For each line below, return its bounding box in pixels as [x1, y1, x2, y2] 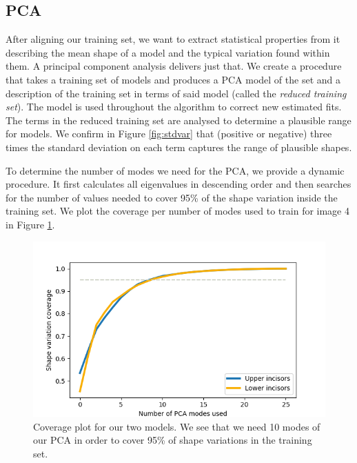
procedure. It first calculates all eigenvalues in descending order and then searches [6, 177, 351, 191]
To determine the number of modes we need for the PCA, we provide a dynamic [6, 163, 345, 177]
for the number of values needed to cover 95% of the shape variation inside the [6, 190, 338, 204]
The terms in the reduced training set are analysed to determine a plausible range [6, 112, 351, 127]
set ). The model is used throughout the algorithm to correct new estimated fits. [6, 99, 342, 114]
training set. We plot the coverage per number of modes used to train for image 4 [6, 204, 349, 218]
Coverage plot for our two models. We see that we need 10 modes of [33, 419, 320, 433]
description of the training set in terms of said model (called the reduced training [6, 86, 347, 100]
